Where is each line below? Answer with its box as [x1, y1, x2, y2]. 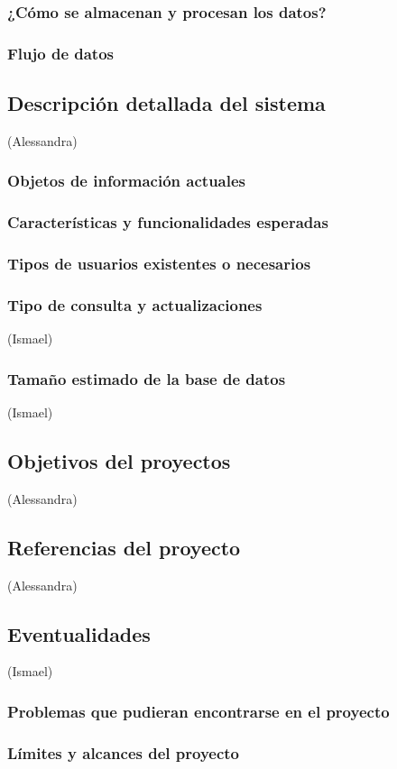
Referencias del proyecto [7, 533, 241, 561]
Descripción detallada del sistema [7, 89, 326, 117]
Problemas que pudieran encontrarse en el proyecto [7, 700, 390, 722]
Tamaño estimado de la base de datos [7, 367, 286, 389]
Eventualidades [7, 619, 151, 647]
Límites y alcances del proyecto [7, 741, 240, 764]
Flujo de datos [7, 41, 115, 64]
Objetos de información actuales [7, 169, 246, 192]
